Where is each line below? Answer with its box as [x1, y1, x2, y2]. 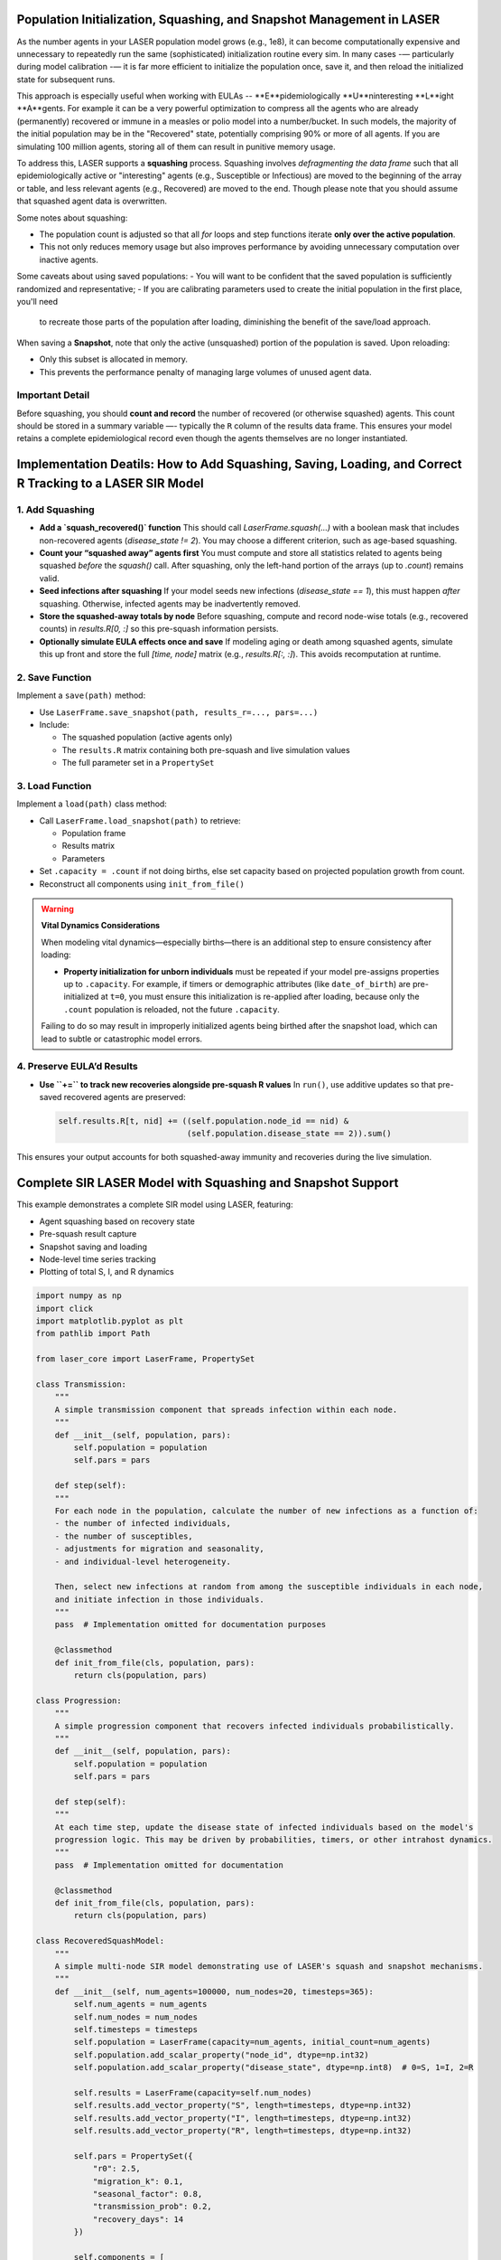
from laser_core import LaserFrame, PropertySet [35, 1354, 255, 1364]
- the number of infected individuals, [54, 1519, 232, 1529]
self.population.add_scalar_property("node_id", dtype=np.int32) [73, 2049, 369, 2060]
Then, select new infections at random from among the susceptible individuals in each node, [54, 1582, 483, 1592]
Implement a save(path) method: [16, 690, 146, 701]
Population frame [61, 828, 126, 839]
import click [35, 1303, 94, 1314]
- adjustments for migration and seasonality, [54, 1544, 265, 1554]
